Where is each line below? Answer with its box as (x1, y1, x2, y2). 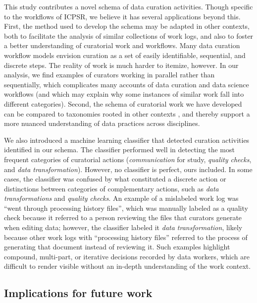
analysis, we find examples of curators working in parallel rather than (4, 69, 215, 80)
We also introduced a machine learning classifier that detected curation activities (4, 134, 250, 145)
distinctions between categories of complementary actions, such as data (4, 183, 219, 193)
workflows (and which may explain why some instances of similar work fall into (4, 89, 244, 99)
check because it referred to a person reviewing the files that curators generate (4, 212, 242, 223)
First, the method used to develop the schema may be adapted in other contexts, (4, 21, 250, 31)
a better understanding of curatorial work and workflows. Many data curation (4, 40, 240, 51)
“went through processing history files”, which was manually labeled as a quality (4, 202, 248, 213)
